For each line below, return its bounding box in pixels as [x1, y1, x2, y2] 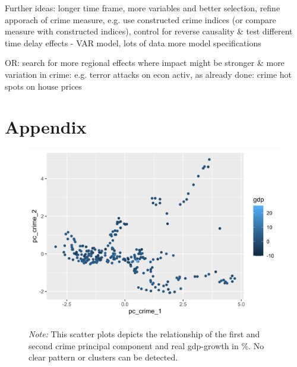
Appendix [5, 115, 87, 139]
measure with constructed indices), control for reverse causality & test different [5, 25, 293, 37]
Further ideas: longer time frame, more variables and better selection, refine [5, 2, 280, 14]
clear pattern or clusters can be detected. [29, 351, 178, 363]
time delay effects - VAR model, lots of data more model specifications [5, 36, 261, 49]
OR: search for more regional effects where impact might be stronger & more [5, 56, 285, 69]
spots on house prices [5, 80, 82, 92]
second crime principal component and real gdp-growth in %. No [29, 339, 264, 352]
